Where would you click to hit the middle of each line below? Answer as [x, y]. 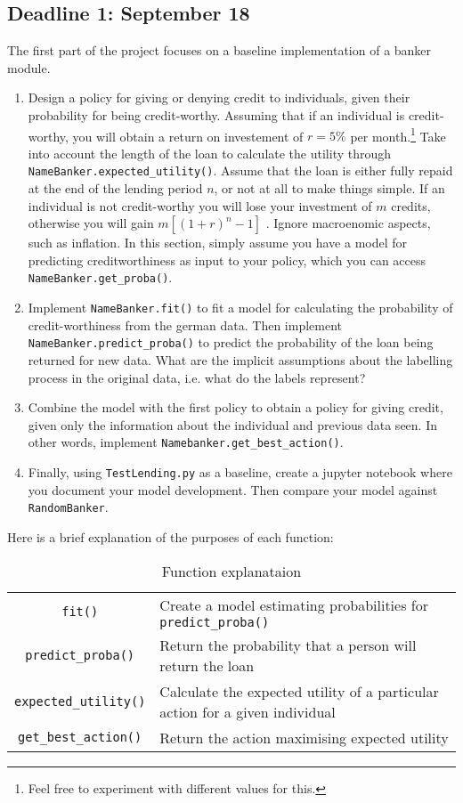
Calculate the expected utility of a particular [299, 691]
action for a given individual [248, 711]
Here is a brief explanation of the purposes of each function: [171, 536]
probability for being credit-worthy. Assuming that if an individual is [216, 114]
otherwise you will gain [91, 223]
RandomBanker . [68, 507]
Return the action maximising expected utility [304, 737]
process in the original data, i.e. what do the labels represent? [197, 377]
